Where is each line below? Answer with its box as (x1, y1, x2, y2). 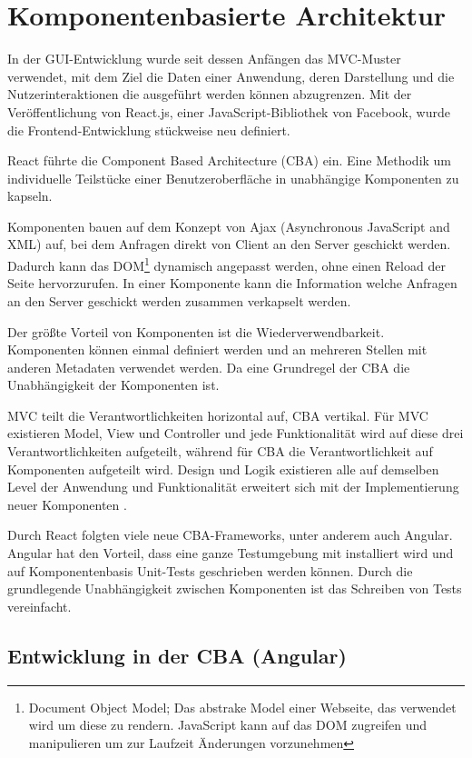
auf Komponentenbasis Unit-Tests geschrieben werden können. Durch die (7, 561, 413, 580)
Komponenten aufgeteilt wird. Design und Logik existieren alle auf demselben (7, 459, 439, 478)
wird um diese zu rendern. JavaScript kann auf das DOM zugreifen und (28, 715, 428, 734)
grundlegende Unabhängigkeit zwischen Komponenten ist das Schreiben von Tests (7, 579, 462, 598)
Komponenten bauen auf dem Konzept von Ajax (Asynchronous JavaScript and (7, 216, 450, 235)
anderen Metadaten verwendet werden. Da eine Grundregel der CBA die (7, 357, 410, 376)
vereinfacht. (7, 596, 72, 615)
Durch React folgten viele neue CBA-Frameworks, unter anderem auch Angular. (7, 525, 453, 544)
